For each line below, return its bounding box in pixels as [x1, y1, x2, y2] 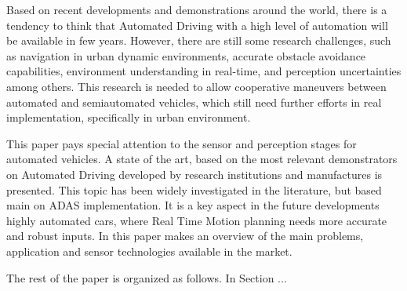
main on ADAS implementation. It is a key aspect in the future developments [6, 197, 380, 213]
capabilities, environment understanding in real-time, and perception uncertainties [6, 63, 402, 79]
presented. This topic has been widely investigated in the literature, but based [6, 181, 382, 198]
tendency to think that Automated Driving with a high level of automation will [6, 16, 388, 33]
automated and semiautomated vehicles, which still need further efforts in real [6, 93, 382, 110]
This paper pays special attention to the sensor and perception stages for [6, 135, 357, 151]
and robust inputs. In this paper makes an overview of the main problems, [6, 227, 364, 244]
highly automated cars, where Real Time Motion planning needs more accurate [6, 212, 387, 228]
